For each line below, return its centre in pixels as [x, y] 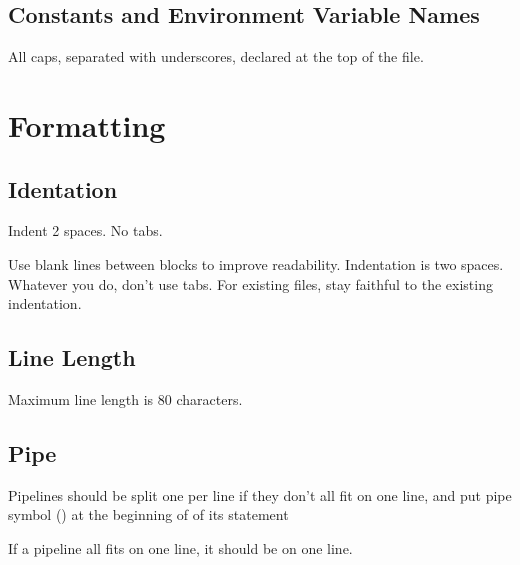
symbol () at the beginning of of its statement [148, 514]
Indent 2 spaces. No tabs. [85, 230]
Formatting [87, 124]
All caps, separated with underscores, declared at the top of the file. [216, 56]
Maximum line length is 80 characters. [125, 398]
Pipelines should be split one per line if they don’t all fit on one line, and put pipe [260, 494]
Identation [63, 188]
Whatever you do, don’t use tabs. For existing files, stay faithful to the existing [250, 283]
